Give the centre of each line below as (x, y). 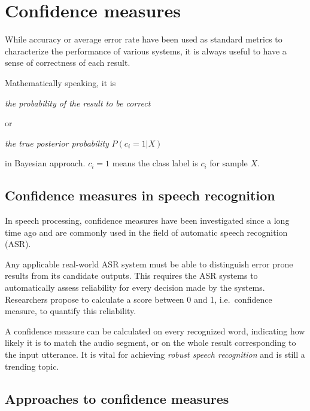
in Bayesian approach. (45, 163)
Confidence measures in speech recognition (140, 195)
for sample (229, 163)
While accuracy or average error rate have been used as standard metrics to (144, 39)
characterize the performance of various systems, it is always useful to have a (146, 51)
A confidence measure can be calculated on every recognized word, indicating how (155, 331)
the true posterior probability (57, 143)
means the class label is (155, 163)
